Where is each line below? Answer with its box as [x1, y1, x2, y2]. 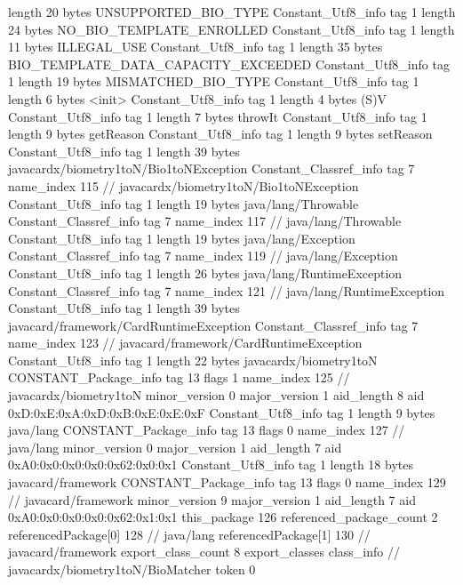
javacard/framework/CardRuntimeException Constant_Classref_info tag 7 [8, 316, 419, 334]
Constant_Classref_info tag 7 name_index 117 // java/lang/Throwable [8, 212, 402, 230]
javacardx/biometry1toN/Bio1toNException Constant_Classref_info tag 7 [8, 159, 415, 178]
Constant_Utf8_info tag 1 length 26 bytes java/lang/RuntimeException [8, 263, 403, 282]
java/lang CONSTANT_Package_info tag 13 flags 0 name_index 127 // [8, 421, 405, 439]
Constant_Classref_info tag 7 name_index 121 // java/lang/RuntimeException [8, 281, 445, 300]
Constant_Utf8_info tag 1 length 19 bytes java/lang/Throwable [8, 194, 359, 212]
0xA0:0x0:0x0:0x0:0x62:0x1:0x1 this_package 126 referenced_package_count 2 [8, 508, 438, 526]
